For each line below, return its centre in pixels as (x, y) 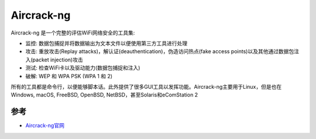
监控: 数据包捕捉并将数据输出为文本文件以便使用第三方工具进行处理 (106, 43)
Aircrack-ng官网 (45, 126)
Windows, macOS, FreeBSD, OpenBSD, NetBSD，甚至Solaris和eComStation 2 (104, 95)
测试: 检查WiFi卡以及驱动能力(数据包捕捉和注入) (83, 68)
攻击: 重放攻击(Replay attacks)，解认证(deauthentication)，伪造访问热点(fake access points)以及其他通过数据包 (160, 51)
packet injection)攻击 (58, 60)
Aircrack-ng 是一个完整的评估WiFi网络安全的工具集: (73, 33)
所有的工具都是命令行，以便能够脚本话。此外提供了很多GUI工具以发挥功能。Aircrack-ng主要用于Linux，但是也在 (146, 86)
